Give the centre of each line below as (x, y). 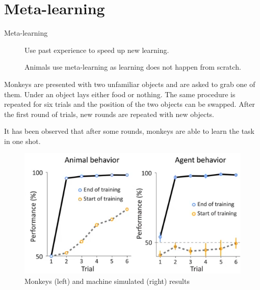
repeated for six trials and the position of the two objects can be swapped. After (130, 104)
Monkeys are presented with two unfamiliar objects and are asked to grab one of (130, 84)
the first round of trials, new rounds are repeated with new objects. (109, 114)
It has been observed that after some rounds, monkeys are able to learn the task (129, 131)
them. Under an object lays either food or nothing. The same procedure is (120, 94)
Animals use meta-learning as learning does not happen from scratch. (133, 67)
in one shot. (22, 141)
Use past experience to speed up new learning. (97, 50)
